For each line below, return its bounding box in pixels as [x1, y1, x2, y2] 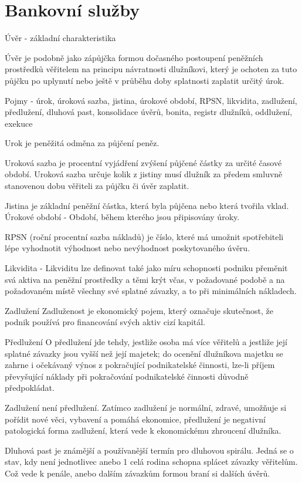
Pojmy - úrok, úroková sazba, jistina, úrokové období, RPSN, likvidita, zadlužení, [5, 94, 297, 106]
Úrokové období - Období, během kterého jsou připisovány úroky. [5, 211, 240, 223]
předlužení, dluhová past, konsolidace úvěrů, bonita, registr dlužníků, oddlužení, [5, 106, 293, 118]
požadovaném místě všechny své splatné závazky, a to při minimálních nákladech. [5, 285, 297, 297]
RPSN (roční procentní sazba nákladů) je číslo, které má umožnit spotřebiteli [5, 230, 284, 242]
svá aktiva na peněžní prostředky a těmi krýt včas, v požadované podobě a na [5, 273, 285, 285]
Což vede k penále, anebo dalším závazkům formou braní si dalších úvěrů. [5, 467, 270, 479]
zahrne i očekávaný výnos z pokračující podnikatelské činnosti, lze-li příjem [5, 359, 275, 371]
